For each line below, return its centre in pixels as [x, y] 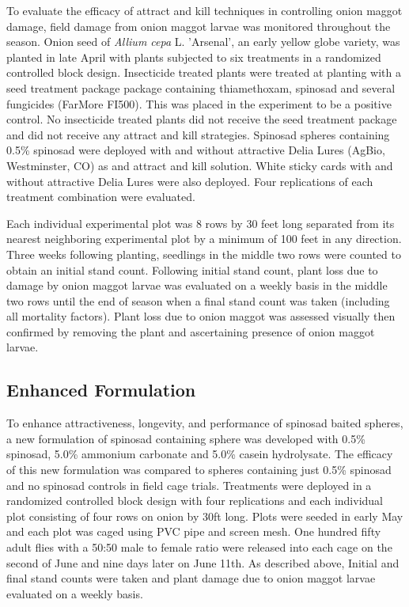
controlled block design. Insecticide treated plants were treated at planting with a [204, 72]
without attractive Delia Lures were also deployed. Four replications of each [190, 181]
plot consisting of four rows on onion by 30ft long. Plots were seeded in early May [205, 516]
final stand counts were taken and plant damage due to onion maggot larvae [191, 578]
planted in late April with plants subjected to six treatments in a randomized [194, 57]
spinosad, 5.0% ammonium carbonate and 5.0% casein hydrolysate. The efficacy [200, 454]
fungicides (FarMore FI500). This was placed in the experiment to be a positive [199, 103]
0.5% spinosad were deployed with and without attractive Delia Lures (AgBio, [196, 150]
